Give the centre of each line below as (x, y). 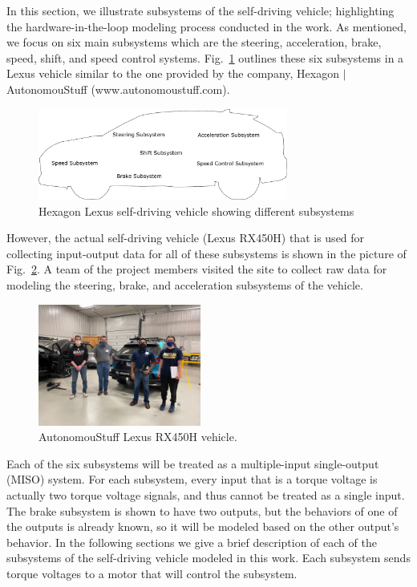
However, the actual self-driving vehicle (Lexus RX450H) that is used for (186, 238)
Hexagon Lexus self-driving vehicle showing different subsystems (196, 211)
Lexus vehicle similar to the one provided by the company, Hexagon (173, 73)
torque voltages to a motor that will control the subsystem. (152, 574)
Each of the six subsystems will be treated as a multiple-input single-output (193, 463)
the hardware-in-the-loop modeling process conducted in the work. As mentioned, (206, 26)
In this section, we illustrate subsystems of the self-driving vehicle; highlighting (200, 10)
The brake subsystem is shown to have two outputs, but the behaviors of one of (202, 510)
